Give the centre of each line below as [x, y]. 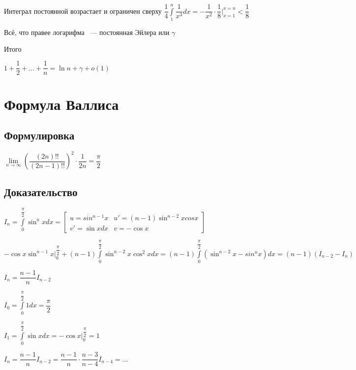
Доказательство [41, 191]
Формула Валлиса [61, 104]
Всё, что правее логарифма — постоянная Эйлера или [87, 32]
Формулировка [39, 135]
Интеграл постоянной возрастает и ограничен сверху [83, 11]
